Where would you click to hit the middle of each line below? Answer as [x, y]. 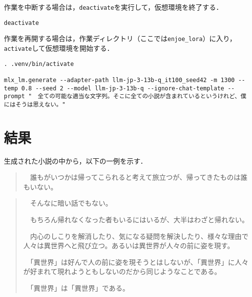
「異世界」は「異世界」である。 [80, 288]
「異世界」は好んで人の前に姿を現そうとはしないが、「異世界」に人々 [139, 262]
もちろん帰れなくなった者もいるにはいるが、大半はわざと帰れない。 [139, 220]
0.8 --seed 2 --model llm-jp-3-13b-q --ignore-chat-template [123, 88]
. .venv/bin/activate [39, 64]
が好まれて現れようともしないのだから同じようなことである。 [122, 271]
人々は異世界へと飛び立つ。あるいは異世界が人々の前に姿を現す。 [129, 245]
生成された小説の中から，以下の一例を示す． [76, 160]
